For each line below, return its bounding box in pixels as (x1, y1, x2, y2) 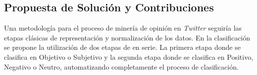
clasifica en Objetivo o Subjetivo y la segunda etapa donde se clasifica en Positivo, (4, 51, 254, 62)
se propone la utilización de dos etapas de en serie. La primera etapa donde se (4, 42, 241, 52)
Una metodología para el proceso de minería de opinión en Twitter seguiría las (4, 23, 242, 33)
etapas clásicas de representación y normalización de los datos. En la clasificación (4, 32, 251, 42)
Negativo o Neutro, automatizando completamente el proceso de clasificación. (4, 61, 239, 72)
